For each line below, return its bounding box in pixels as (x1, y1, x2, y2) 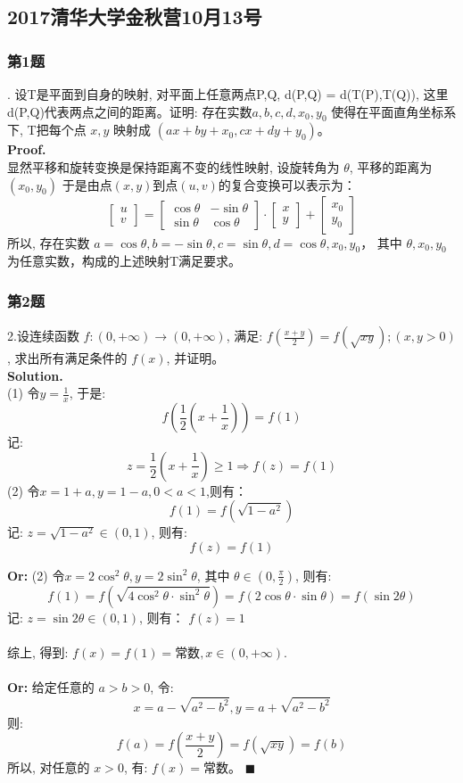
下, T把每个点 (7, 120, 87, 139)
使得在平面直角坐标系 (331, 102, 457, 120)
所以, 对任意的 (7, 758, 90, 777)
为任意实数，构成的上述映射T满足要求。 (7, 251, 242, 270)
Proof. (7, 140, 46, 159)
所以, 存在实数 (7, 233, 90, 251)
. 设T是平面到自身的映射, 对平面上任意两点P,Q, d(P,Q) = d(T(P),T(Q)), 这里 (7, 85, 449, 103)
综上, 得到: (7, 643, 69, 662)
